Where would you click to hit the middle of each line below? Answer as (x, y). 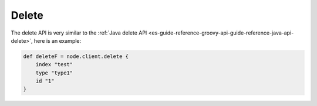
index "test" (54, 65)
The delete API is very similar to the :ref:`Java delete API (79, 33)
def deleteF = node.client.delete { (76, 56)
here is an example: (58, 40)
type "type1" (54, 73)
